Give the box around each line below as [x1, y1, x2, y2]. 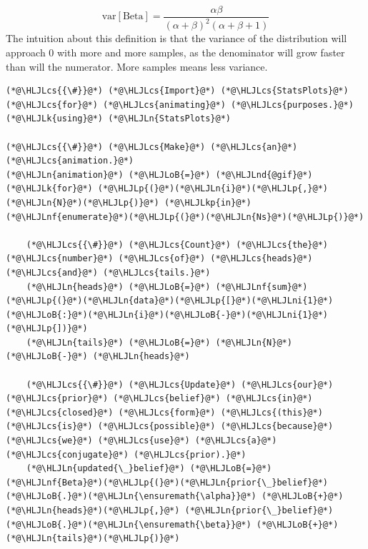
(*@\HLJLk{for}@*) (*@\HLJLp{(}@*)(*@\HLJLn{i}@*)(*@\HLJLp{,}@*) [6, 183, 329, 194]
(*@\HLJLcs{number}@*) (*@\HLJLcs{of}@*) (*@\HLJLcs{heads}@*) [6, 253, 313, 264]
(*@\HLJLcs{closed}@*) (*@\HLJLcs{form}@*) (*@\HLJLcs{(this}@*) [6, 407, 323, 418]
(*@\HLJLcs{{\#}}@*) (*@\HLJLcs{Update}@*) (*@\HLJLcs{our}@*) [26, 379, 334, 390]
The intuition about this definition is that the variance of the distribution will [6, 31, 347, 46]
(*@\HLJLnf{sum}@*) [215, 281, 308, 292]
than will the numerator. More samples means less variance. [6, 59, 268, 74]
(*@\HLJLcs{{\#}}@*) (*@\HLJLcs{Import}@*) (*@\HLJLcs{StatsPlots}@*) [6, 86, 349, 96]
